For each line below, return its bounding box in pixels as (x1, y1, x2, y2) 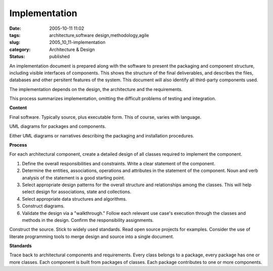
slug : (9, 39, 20, 46)
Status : (9, 54, 25, 60)
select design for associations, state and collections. (22, 189, 131, 195)
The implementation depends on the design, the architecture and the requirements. (9, 86, 183, 92)
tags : (9, 32, 21, 38)
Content (9, 105, 27, 111)
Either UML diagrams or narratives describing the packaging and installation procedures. (9, 132, 195, 139)
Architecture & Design (49, 46, 95, 53)
